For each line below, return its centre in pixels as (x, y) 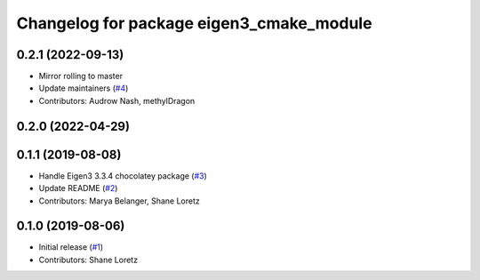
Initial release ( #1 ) (71, 247)
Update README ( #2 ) (78, 188)
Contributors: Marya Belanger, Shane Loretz (119, 201)
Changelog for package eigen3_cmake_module (194, 23)
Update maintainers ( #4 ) (84, 88)
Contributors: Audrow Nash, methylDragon (117, 100)
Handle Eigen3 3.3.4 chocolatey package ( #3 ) (123, 176)
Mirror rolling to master (81, 76)
